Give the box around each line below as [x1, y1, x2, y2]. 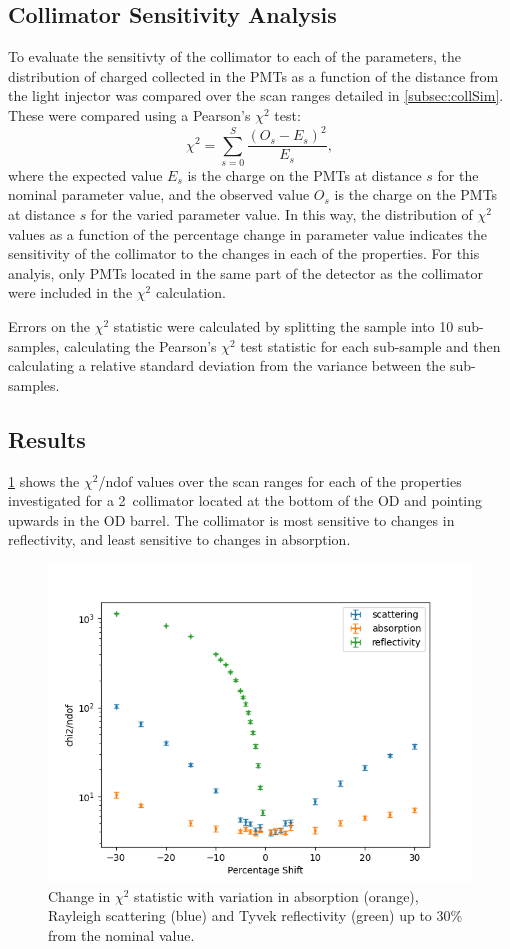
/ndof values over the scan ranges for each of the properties [98, 470, 462, 491]
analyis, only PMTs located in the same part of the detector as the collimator [8, 262, 484, 283]
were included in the [8, 282, 133, 303]
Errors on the [8, 316, 91, 337]
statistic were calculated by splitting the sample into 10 [113, 316, 454, 337]
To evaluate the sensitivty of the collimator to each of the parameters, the [8, 46, 461, 67]
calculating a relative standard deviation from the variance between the [8, 355, 446, 376]
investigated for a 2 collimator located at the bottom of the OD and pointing [8, 490, 483, 511]
